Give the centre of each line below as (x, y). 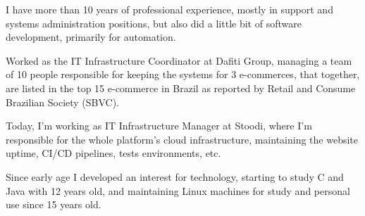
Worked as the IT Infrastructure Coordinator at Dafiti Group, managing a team (179, 60)
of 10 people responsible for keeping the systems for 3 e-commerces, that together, (183, 74)
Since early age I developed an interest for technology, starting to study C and (175, 176)
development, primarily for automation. (91, 37)
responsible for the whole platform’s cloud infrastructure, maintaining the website (182, 139)
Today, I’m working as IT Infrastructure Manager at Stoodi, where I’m (159, 126)
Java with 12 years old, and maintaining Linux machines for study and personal (178, 190)
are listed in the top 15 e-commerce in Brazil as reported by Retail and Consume (181, 88)
